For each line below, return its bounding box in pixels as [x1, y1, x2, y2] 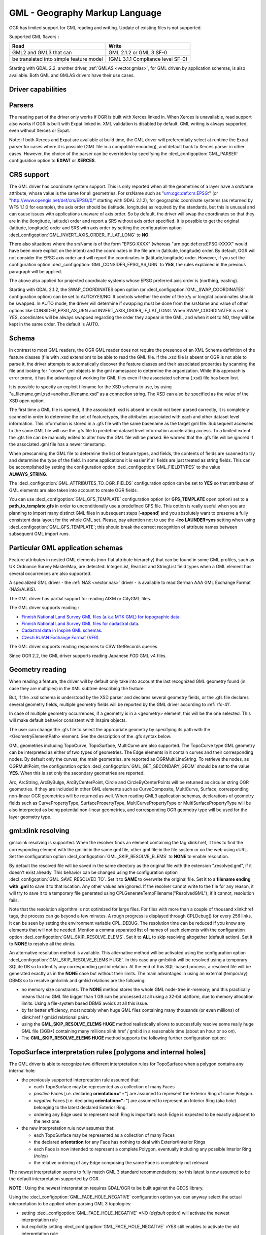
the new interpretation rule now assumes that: [21, 1125, 115, 1131]
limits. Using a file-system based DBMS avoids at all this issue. [21, 1000, 149, 1006]
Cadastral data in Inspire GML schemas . [21, 627, 103, 633]
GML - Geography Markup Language [9, 7, 162, 18]
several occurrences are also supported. [9, 571, 92, 576]
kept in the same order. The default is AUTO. [9, 321, 100, 327]
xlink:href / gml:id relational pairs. [21, 1014, 90, 1020]
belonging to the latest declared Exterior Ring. [33, 1105, 127, 1111]
